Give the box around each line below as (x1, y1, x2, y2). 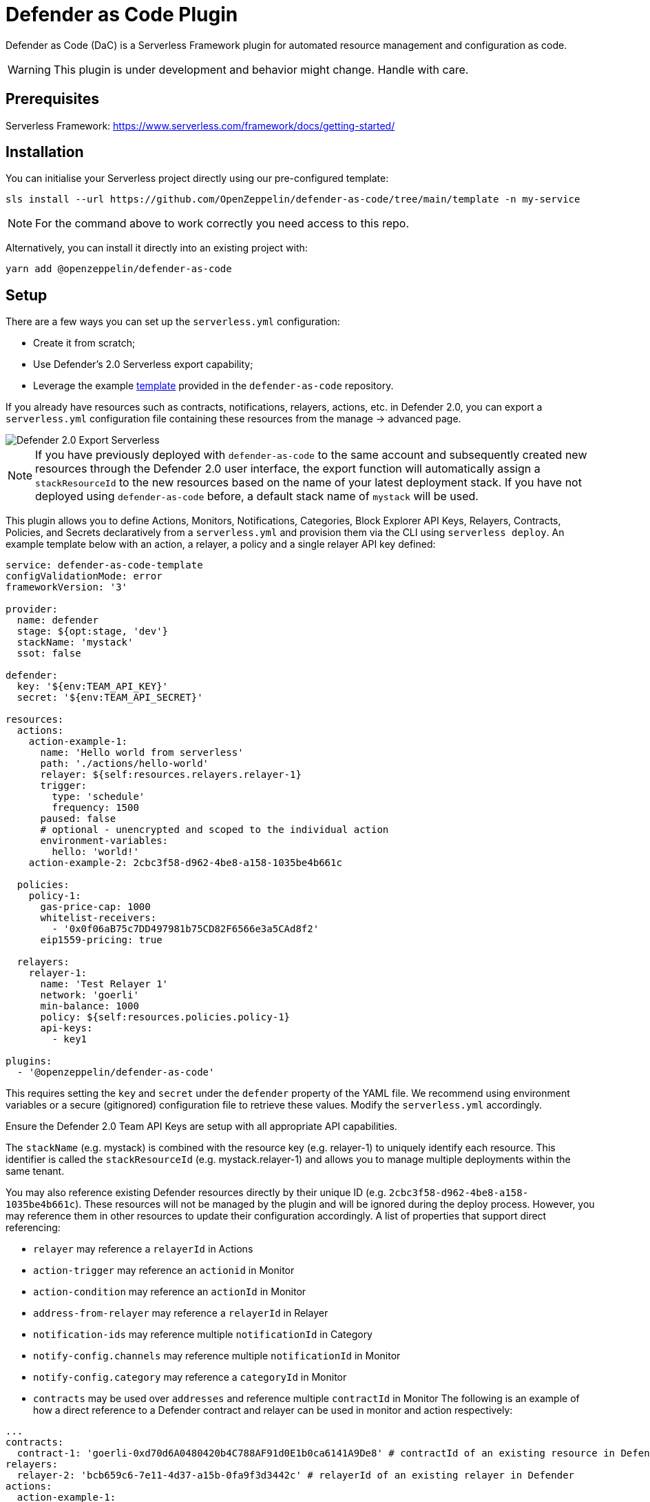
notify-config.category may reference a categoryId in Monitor (33, 1371, 347, 1383)
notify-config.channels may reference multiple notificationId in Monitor (33, 1350, 401, 1362)
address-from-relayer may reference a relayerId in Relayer (33, 1307, 328, 1319)
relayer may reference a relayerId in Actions (33, 1243, 253, 1255)
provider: (6, 604, 58, 615)
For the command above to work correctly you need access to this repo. (35, 216, 410, 231)
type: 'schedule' (52, 791, 145, 803)
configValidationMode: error (6, 570, 162, 582)
